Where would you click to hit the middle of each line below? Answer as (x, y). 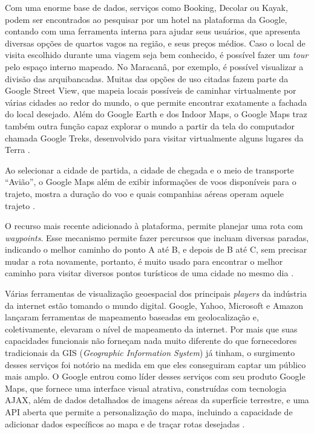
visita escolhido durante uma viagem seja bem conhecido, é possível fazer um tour (157, 55)
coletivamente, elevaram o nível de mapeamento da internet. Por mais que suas (151, 329)
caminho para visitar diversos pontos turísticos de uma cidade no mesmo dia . (149, 273)
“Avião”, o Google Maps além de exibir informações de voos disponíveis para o (151, 182)
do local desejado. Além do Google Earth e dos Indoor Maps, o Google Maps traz (156, 114)
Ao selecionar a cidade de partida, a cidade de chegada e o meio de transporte (149, 170)
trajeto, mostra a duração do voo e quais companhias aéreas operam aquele (144, 193)
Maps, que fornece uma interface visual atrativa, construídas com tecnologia (146, 388)
